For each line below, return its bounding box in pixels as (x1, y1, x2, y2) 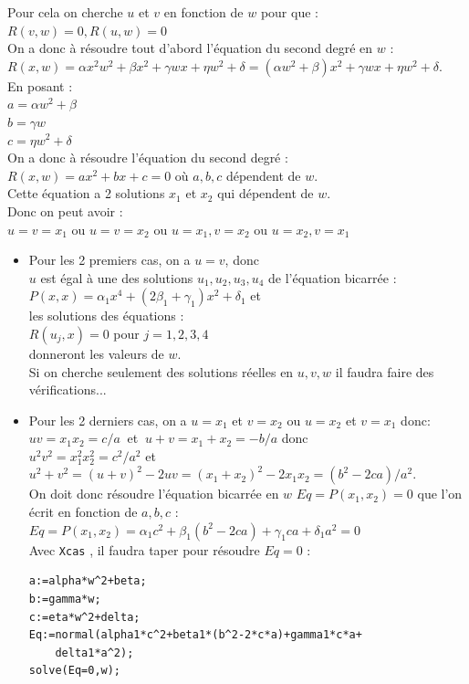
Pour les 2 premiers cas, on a (28, 250, 191, 269)
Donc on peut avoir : (7, 201, 123, 220)
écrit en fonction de (28, 502, 138, 521)
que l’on (417, 484, 463, 503)
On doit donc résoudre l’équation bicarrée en (28, 484, 279, 503)
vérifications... (28, 380, 107, 399)
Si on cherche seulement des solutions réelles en (28, 362, 294, 381)
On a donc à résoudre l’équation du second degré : (7, 148, 288, 167)
